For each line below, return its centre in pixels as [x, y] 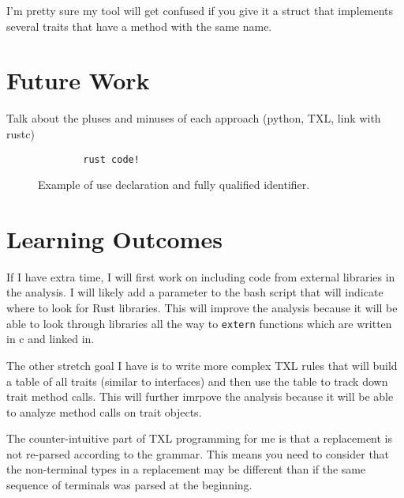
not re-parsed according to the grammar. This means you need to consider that [198, 453]
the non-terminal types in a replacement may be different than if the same [186, 469]
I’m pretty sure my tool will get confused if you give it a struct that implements [200, 10]
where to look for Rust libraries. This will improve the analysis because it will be [202, 308]
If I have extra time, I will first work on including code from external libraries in [201, 276]
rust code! [111, 159]
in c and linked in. [50, 339]
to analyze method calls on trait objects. [104, 411]
